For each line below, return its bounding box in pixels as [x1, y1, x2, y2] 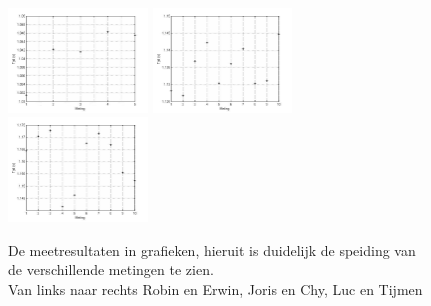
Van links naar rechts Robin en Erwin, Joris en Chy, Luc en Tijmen [8, 278, 423, 299]
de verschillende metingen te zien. [8, 259, 214, 280]
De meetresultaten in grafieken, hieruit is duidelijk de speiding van [8, 239, 416, 260]
